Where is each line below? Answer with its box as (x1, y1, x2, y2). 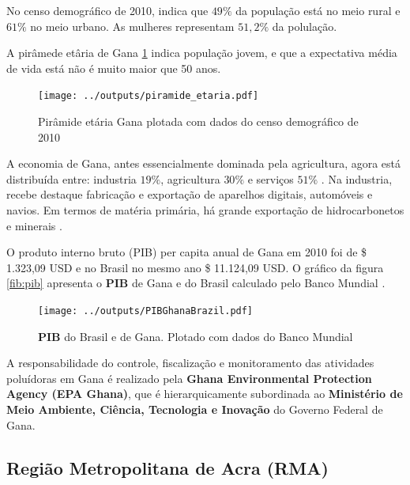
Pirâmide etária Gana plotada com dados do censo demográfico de (38, 113, 359, 130)
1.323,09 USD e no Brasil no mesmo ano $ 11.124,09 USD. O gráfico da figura (6, 259, 384, 275)
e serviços (247, 170, 294, 187)
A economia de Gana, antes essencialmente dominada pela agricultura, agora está (6, 155, 401, 172)
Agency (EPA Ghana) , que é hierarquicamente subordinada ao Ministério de (6, 385, 403, 402)
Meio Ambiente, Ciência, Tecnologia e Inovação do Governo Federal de (6, 401, 383, 417)
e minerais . (6, 217, 62, 233)
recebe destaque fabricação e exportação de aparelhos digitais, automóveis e (6, 186, 373, 203)
